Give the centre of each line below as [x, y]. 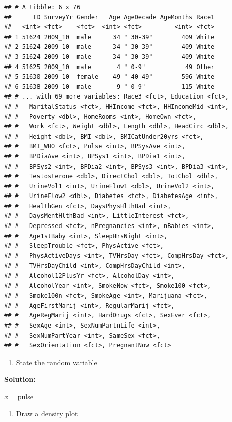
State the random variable [56, 362]
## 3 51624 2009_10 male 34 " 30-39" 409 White [109, 57]
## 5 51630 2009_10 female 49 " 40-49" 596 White [109, 77]
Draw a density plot [47, 413]
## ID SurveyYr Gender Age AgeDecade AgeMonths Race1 [109, 17]
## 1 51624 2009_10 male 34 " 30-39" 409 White [109, 37]
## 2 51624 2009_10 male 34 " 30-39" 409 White [109, 47]
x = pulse [19, 396]
